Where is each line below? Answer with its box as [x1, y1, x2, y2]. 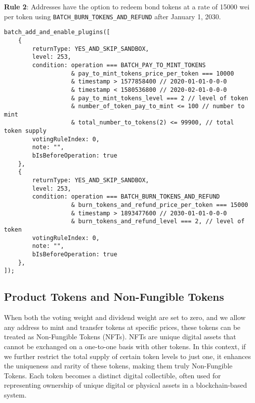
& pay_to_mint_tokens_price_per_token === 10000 [71, 70, 234, 77]
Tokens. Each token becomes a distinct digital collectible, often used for [4, 370, 221, 380]
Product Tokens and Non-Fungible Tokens [4, 289, 224, 304]
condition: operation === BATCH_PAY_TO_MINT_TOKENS [32, 61, 206, 69]
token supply [4, 127, 46, 135]
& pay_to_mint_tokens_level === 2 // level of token [71, 94, 248, 102]
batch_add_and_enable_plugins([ [4, 29, 110, 36]
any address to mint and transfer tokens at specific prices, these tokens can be [4, 322, 241, 332]
